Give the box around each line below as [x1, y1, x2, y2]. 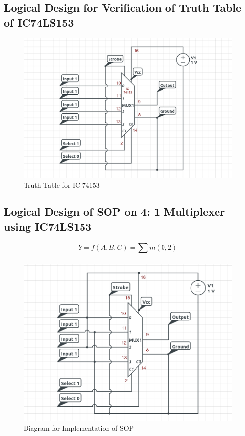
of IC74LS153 [4, 14, 74, 29]
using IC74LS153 [4, 218, 92, 233]
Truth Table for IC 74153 [24, 180, 100, 190]
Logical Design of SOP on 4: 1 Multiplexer [4, 204, 225, 219]
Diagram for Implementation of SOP [24, 423, 134, 433]
